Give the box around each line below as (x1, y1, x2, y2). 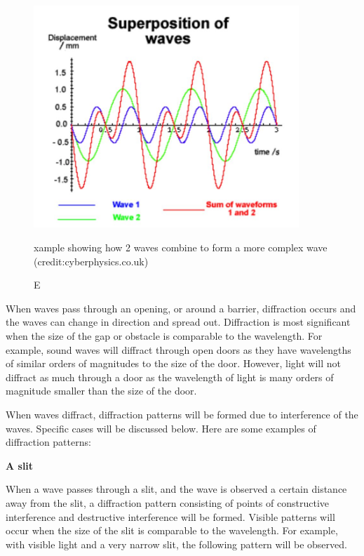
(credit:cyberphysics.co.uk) (34, 253, 149, 268)
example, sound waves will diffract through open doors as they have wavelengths (6, 342, 351, 357)
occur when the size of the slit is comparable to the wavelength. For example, (6, 523, 338, 538)
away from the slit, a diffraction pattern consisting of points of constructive (6, 495, 329, 510)
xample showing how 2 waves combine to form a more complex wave (34, 240, 328, 255)
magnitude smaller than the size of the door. (6, 383, 197, 398)
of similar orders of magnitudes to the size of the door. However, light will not (6, 356, 342, 371)
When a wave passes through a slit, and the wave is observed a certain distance (6, 482, 347, 496)
